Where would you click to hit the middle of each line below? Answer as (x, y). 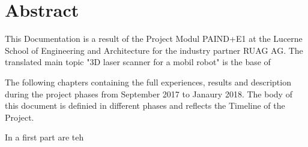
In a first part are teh (44, 137)
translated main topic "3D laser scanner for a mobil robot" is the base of (138, 62)
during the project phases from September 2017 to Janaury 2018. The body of (149, 94)
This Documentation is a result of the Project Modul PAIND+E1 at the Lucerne (154, 39)
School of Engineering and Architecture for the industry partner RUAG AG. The (154, 50)
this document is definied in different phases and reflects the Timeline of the (145, 105)
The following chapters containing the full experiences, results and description (148, 82)
